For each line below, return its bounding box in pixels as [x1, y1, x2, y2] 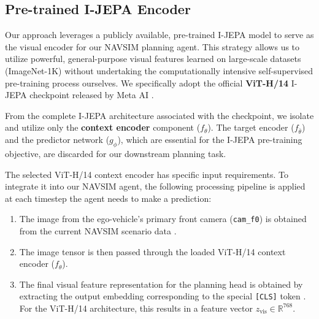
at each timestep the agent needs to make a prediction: [5, 191, 212, 204]
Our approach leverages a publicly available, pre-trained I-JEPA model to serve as [5, 28, 314, 41]
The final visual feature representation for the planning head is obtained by [19, 277, 303, 290]
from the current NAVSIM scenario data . [19, 224, 177, 237]
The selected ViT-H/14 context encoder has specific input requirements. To [5, 167, 288, 180]
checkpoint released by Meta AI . [29, 88, 154, 101]
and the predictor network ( [5, 133, 110, 146]
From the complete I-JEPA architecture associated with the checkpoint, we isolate [5, 109, 314, 121]
